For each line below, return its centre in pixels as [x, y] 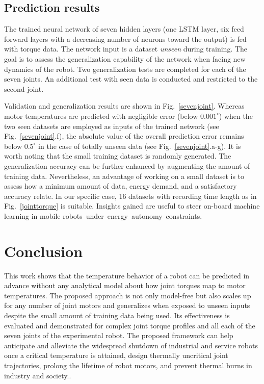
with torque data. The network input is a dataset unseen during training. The [126, 49]
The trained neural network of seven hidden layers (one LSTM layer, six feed [124, 29]
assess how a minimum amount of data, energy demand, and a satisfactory [121, 186]
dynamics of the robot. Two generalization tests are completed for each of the [125, 69]
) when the [236, 116]
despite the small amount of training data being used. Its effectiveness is [117, 315]
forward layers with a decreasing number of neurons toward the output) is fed [125, 39]
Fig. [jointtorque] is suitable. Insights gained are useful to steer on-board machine [132, 206]
